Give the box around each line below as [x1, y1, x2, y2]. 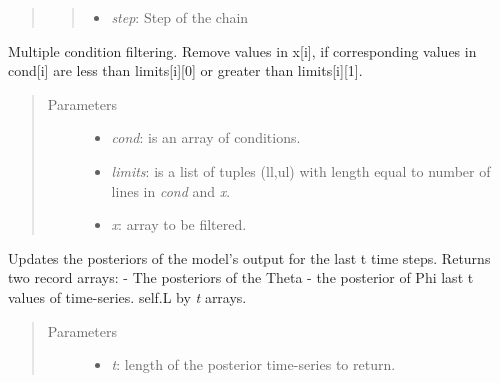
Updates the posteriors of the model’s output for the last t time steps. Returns [8, 247, 491, 268]
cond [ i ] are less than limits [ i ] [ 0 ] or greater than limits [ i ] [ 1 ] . [8, 60, 363, 81]
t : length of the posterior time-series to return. [111, 354, 396, 375]
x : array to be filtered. [111, 214, 247, 235]
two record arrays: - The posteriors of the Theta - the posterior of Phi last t [8, 267, 474, 288]
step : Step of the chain [111, 7, 249, 27]
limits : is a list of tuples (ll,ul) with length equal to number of [111, 160, 491, 181]
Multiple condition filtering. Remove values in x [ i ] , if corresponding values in [8, 40, 477, 61]
